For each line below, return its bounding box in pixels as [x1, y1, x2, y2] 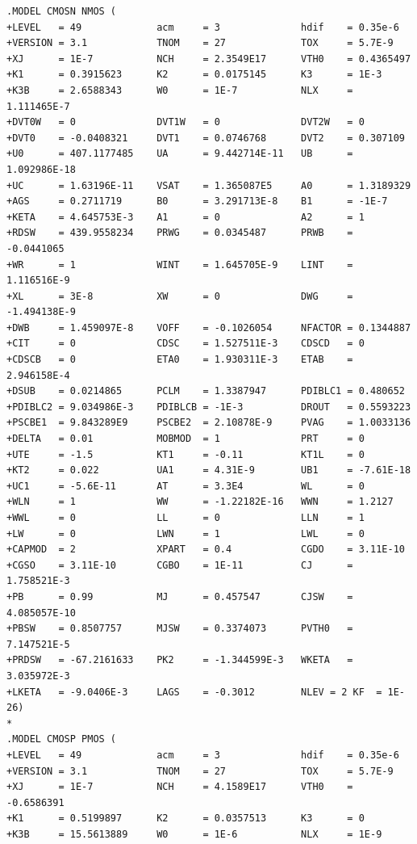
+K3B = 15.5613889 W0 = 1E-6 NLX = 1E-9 [6, 828, 382, 840]
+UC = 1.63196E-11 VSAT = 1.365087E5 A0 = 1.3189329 [6, 179, 411, 191]
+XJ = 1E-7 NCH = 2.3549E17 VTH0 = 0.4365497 [6, 52, 411, 65]
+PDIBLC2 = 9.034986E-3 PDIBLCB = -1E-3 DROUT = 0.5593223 [6, 401, 411, 413]
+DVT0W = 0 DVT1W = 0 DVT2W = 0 [6, 116, 365, 128]
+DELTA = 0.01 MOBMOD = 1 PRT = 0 [6, 433, 365, 445]
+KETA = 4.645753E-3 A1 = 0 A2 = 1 [6, 211, 365, 223]
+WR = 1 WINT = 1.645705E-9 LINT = [6, 258, 353, 271]
